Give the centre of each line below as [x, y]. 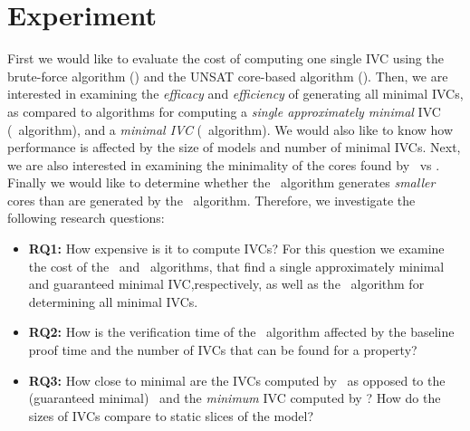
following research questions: [86, 218]
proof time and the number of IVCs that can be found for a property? [223, 350]
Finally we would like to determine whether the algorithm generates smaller [221, 182]
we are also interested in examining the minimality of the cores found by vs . [224, 164]
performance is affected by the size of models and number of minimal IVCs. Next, [234, 147]
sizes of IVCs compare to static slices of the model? [171, 415]
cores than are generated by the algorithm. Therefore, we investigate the [211, 200]
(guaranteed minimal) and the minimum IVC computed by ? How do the [235, 398]
